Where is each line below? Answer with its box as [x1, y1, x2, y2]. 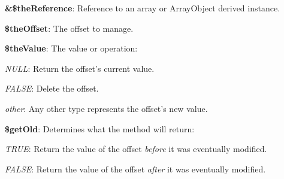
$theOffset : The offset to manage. [5, 22, 134, 34]
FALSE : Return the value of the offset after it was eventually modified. [5, 162, 266, 175]
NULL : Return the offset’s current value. [5, 62, 155, 74]
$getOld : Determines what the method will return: [5, 122, 195, 135]
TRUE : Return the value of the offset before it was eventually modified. [5, 142, 267, 155]
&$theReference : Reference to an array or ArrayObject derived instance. [5, 2, 280, 14]
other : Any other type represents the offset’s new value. [5, 102, 208, 114]
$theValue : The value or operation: [5, 42, 138, 54]
